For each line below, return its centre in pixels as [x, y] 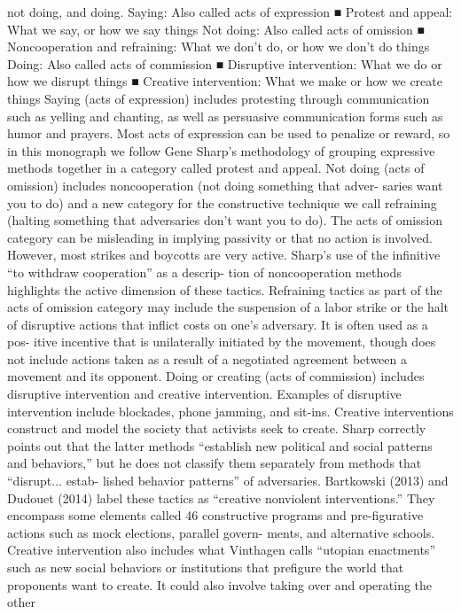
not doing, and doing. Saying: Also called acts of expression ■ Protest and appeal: [230, 12]
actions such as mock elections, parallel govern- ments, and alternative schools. [221, 532]
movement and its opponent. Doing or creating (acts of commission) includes [216, 376]
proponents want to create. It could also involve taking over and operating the [220, 584]
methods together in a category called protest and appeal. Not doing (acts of [216, 168]
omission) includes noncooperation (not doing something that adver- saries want [225, 185]
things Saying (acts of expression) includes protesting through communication [219, 98]
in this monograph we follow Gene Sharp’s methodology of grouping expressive [221, 150]
